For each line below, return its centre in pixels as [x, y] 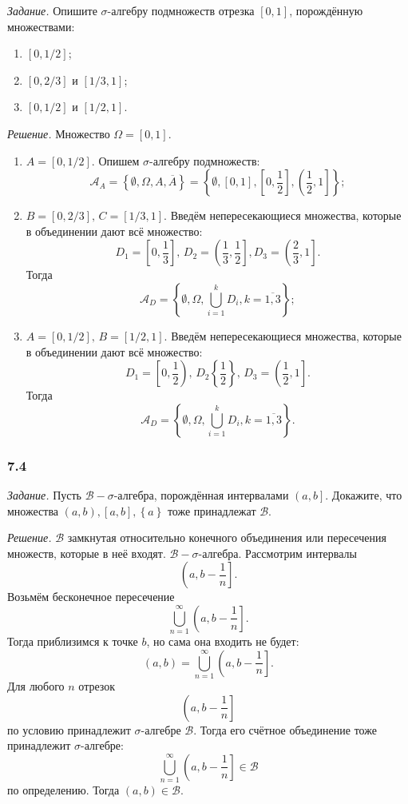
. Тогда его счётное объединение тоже [285, 729]
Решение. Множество [59, 133]
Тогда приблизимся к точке [73, 641]
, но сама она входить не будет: [223, 641]
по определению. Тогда [63, 790]
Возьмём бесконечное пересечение [91, 597]
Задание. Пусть [44, 494]
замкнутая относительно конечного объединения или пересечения [227, 537]
